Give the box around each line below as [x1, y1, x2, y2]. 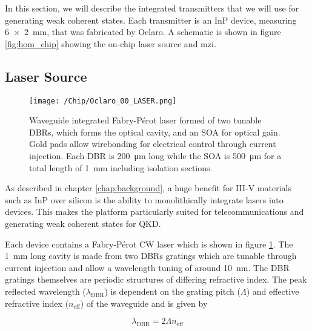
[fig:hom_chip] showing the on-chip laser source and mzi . [5, 37, 216, 50]
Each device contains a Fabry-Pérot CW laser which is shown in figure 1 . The [5, 237, 293, 250]
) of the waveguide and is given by [80, 297, 208, 309]
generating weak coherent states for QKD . [5, 217, 161, 229]
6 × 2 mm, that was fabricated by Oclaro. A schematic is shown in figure [5, 25, 281, 38]
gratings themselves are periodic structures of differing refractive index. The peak [5, 273, 307, 286]
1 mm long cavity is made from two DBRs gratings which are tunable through [5, 249, 297, 262]
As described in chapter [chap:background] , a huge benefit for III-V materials [5, 182, 291, 194]
